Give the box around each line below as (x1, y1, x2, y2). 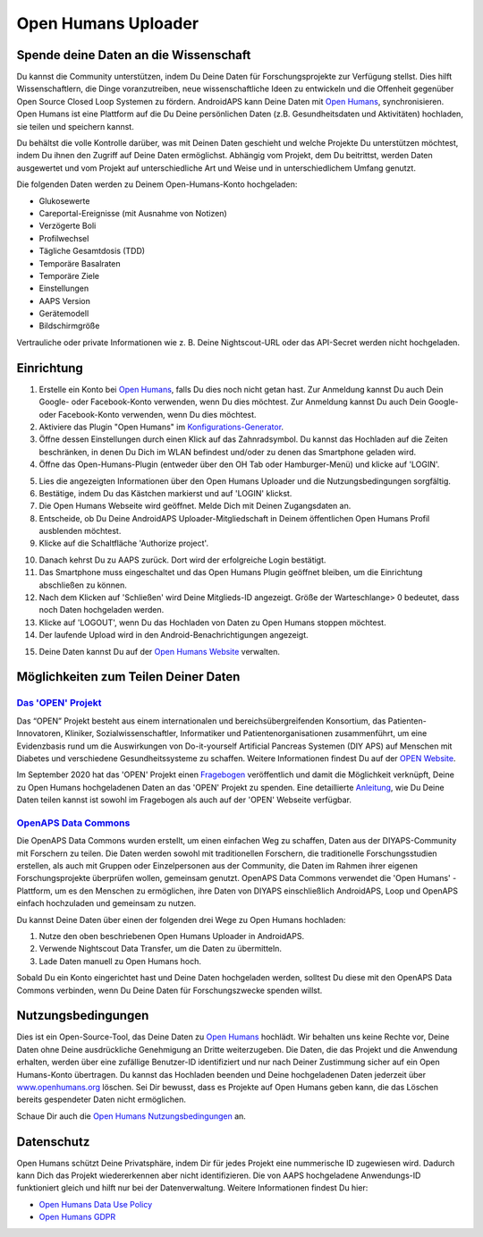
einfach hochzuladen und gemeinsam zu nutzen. (16, 898, 197, 909)
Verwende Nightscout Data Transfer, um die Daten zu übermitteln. (38, 944, 282, 954)
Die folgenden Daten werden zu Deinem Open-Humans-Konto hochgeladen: (16, 179, 298, 190)
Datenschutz (16, 1134, 90, 1149)
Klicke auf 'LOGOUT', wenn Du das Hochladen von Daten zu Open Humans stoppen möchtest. (38, 617, 386, 628)
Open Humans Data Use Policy (38, 1199, 153, 1209)
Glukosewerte (38, 195, 90, 206)
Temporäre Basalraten (38, 258, 121, 268)
